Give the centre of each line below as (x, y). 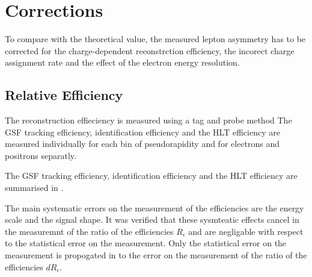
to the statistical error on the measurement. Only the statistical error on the (146, 243)
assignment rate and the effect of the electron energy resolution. (122, 62)
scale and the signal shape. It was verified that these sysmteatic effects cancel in (152, 219)
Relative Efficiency (64, 95)
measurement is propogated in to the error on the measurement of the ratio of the (156, 255)
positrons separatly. (41, 155)
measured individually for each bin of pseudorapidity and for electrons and (142, 144)
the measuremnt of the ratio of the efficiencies (89, 231)
